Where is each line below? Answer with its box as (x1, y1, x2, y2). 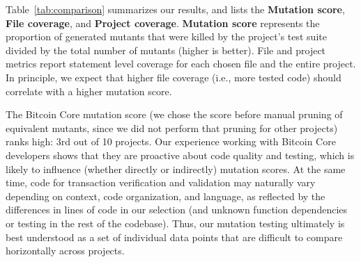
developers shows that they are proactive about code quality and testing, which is (6, 147, 355, 162)
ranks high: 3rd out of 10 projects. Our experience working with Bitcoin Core (6, 134, 336, 149)
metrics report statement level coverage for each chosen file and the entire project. (6, 56, 356, 71)
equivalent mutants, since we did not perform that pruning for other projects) (6, 120, 338, 135)
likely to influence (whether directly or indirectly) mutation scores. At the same (6, 161, 346, 176)
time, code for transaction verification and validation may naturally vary (6, 175, 316, 190)
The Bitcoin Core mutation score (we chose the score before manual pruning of (6, 107, 343, 122)
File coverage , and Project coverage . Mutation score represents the (6, 15, 320, 30)
